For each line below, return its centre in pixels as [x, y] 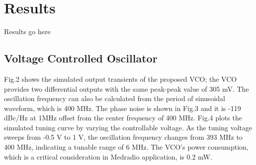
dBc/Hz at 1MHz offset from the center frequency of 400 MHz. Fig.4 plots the [123, 118]
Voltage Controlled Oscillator [81, 58]
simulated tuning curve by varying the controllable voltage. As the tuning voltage [128, 127]
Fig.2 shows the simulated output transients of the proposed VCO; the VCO [121, 79]
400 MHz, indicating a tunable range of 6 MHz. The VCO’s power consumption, [126, 147]
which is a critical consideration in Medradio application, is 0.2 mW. [108, 156]
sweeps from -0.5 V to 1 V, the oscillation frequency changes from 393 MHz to [123, 137]
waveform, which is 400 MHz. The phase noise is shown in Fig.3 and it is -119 [123, 108]
